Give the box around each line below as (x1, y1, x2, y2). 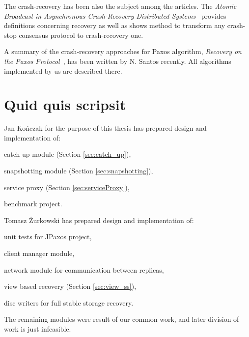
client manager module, (4, 248, 75, 258)
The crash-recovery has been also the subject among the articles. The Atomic (4, 1, 237, 11)
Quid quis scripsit (4, 94, 126, 114)
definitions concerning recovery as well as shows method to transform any (4, 20, 225, 30)
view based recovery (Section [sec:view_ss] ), (4, 281, 137, 291)
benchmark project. (4, 198, 62, 209)
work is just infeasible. (4, 324, 71, 334)
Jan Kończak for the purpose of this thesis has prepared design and (4, 123, 207, 133)
